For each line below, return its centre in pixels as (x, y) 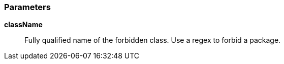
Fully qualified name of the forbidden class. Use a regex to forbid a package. (153, 40)
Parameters (27, 7)
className (23, 25)
